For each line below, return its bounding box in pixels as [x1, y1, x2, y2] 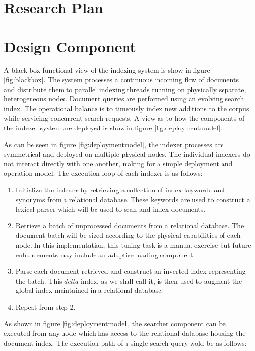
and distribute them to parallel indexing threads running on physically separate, [4, 84, 246, 94]
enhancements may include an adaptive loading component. [15, 249, 195, 259]
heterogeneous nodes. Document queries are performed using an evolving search [4, 94, 244, 104]
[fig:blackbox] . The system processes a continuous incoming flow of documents [4, 74, 239, 85]
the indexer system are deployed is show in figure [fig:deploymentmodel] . [4, 123, 223, 133]
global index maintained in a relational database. [15, 285, 163, 295]
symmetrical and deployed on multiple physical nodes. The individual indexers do [4, 149, 250, 159]
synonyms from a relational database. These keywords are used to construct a [15, 194, 250, 204]
